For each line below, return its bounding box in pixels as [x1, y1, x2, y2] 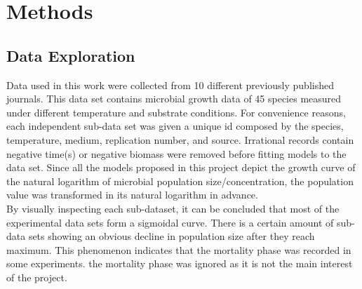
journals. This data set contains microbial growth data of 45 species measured [6, 91, 342, 106]
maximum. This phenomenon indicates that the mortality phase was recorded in [6, 242, 351, 257]
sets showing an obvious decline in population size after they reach [28, 229, 315, 243]
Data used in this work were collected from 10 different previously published [6, 77, 334, 92]
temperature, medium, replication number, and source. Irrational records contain [6, 132, 354, 147]
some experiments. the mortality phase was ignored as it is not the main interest [6, 256, 353, 271]
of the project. [6, 269, 67, 284]
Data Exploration [6, 44, 135, 66]
